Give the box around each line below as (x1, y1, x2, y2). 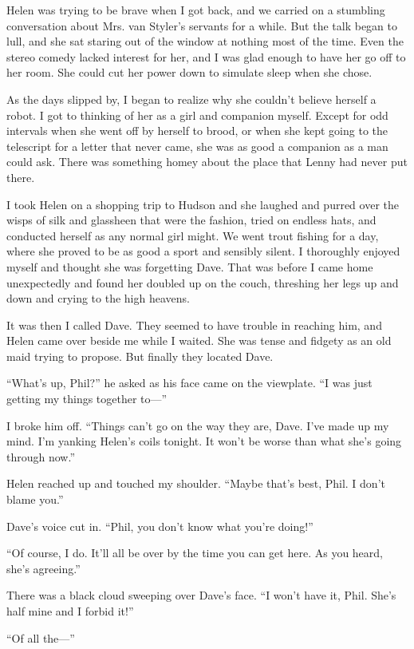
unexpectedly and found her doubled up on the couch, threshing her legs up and (6, 274, 399, 291)
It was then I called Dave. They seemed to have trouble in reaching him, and (6, 316, 382, 333)
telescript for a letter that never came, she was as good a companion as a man (6, 137, 388, 154)
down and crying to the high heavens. (6, 290, 190, 307)
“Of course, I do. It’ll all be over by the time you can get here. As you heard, (6, 544, 383, 561)
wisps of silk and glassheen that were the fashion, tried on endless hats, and (6, 212, 377, 228)
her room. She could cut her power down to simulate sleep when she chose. (6, 64, 373, 81)
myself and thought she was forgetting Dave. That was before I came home (6, 258, 373, 275)
